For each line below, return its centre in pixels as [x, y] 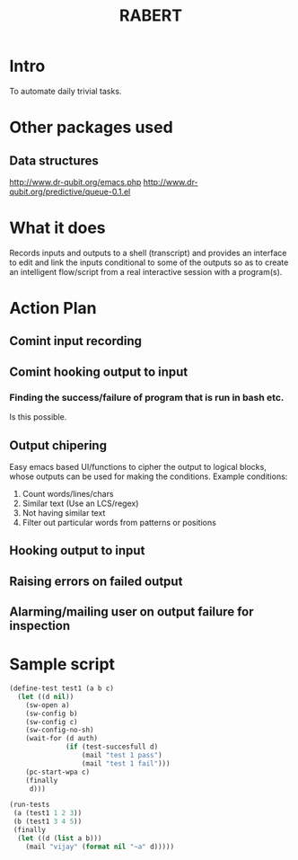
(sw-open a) [48, 705]
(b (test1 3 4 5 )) [48, 822]
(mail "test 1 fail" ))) [126, 763]
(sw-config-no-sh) [60, 730]
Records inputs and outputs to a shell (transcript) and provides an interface [148, 253]
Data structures [54, 160]
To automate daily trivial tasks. [66, 91]
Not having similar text [64, 512]
